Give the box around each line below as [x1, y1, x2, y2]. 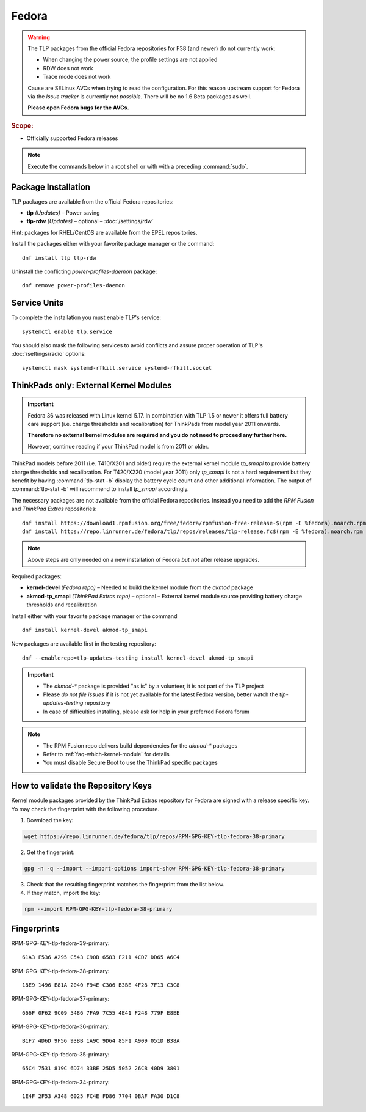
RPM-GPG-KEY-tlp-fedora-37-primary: [11, 995, 110, 1003]
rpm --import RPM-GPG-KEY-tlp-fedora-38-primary [24, 905, 173, 913]
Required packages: [11, 573, 62, 580]
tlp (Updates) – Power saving [26, 209, 100, 216]
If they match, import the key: [26, 889, 101, 897]
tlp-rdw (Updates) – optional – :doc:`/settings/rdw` [26, 218, 154, 225]
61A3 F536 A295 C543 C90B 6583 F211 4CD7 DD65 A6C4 [22, 954, 180, 961]
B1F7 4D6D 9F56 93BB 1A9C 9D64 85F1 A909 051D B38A [22, 1037, 180, 1044]
